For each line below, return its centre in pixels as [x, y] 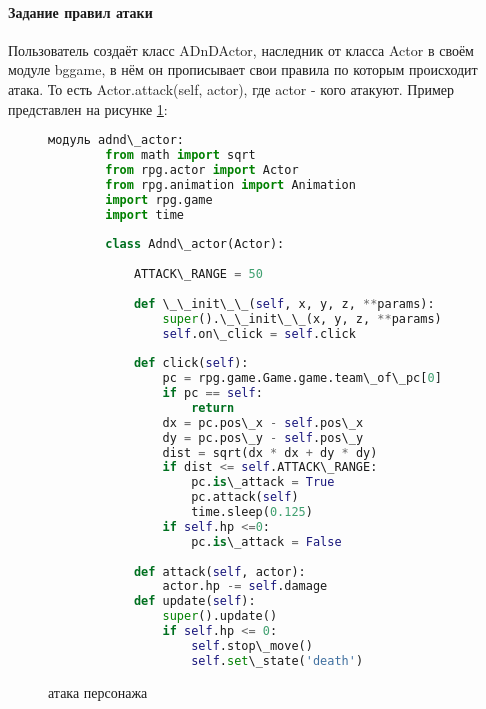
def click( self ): [191, 363]
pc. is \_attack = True [263, 482]
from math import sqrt [180, 155]
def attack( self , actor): [219, 571]
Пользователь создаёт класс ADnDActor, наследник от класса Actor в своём [241, 49]
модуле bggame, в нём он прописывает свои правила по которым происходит [243, 69]
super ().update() [220, 616]
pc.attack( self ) [245, 497]
